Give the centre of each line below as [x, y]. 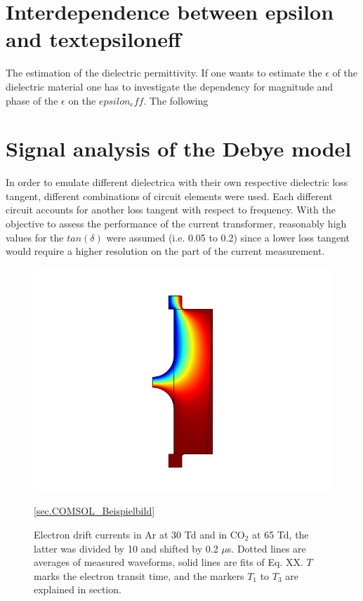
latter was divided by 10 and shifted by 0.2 [126, 548]
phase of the [32, 100]
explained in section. [78, 589]
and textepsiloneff [93, 39]
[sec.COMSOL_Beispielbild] [94, 511]
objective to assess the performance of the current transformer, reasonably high [176, 223]
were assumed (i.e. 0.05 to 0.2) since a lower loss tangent [228, 237]
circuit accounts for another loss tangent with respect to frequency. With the [171, 210]
